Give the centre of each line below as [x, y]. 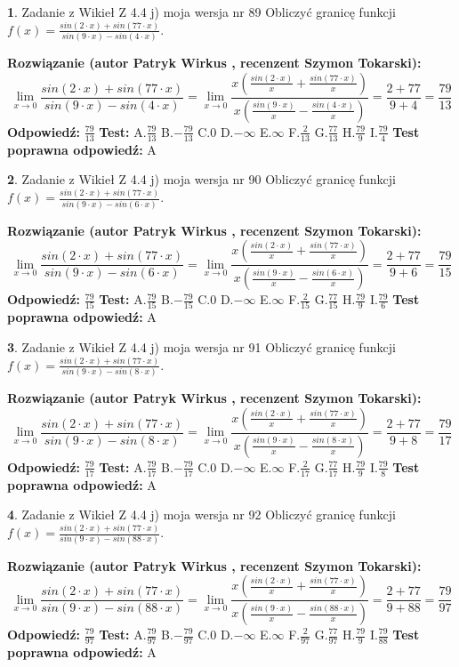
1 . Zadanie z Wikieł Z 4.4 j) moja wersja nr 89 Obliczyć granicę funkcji [201, 12]
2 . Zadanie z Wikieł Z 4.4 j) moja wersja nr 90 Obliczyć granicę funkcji [201, 179]
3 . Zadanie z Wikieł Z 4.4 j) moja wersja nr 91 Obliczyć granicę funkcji [201, 346]
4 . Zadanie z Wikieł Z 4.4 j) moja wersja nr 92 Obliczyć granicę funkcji [201, 514]
